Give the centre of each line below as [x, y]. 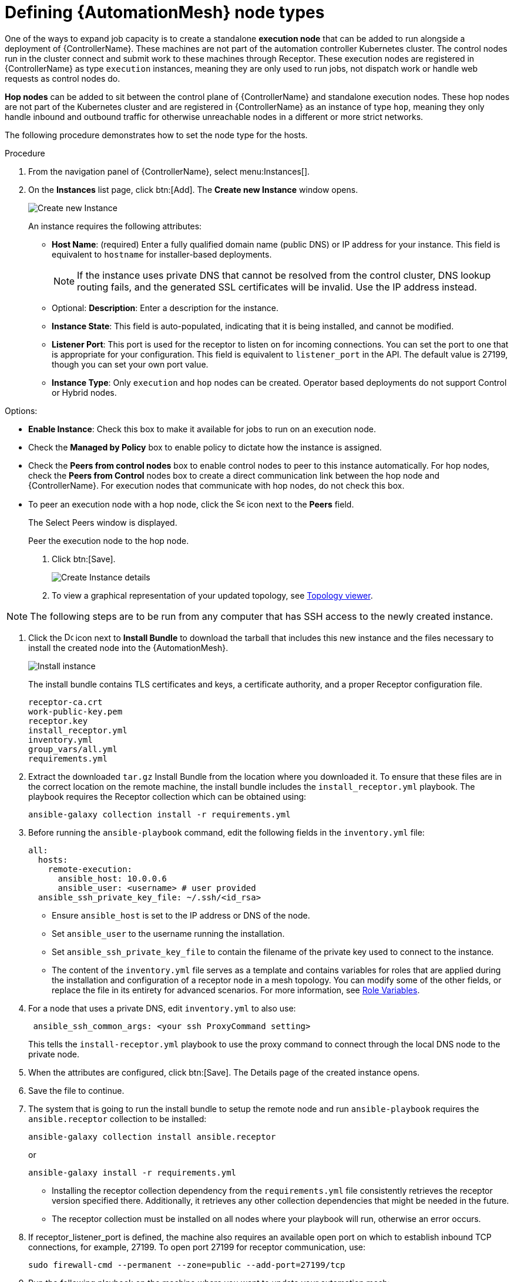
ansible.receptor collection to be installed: [117, 1119]
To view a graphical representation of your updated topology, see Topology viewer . [212, 595]
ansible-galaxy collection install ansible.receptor [152, 1136]
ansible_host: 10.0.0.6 [112, 878]
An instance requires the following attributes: [115, 226]
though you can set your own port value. [130, 364]
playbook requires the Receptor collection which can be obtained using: [167, 796]
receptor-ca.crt [65, 702]
